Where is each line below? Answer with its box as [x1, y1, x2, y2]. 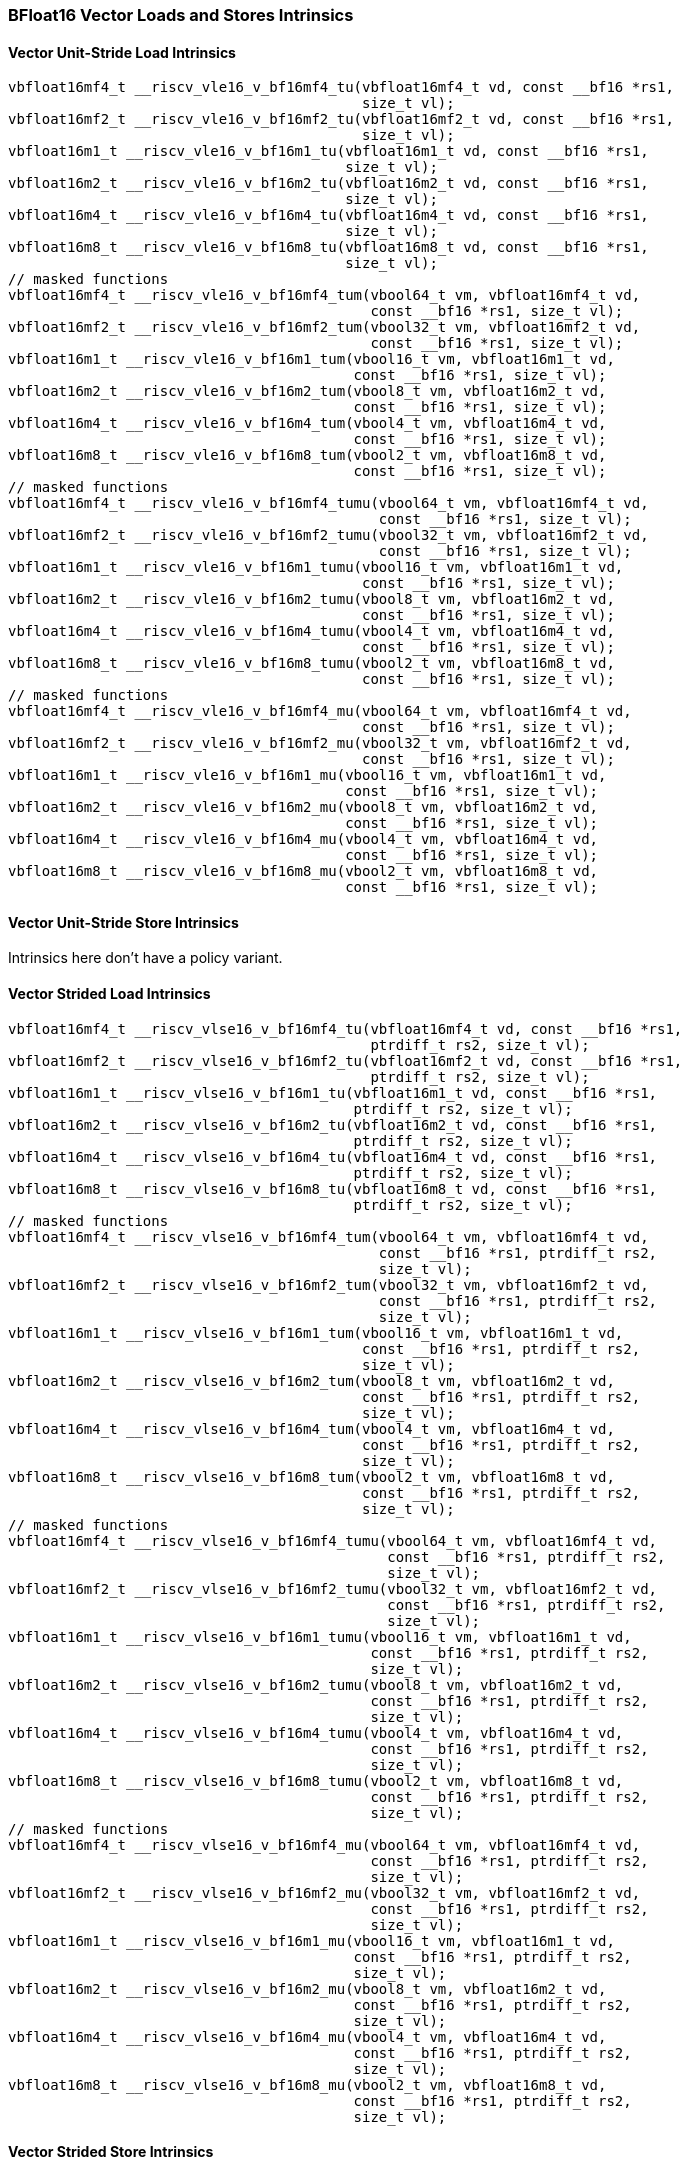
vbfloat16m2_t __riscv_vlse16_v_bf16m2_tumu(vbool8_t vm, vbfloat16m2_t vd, [8, 1676, 624, 1693]
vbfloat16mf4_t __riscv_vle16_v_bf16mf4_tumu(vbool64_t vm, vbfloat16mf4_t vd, [8, 495, 649, 512]
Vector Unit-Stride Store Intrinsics [8, 913, 239, 931]
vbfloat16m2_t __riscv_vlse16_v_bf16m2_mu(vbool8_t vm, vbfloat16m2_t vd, [8, 1980, 607, 1997]
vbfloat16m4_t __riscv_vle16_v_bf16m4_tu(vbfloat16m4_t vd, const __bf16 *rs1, [8, 207, 649, 224]
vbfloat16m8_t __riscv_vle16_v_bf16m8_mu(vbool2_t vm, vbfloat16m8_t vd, [8, 863, 599, 880]
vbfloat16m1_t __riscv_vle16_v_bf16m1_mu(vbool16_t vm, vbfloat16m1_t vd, [8, 767, 607, 784]
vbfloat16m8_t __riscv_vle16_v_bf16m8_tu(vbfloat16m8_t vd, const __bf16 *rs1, [8, 239, 649, 256]
